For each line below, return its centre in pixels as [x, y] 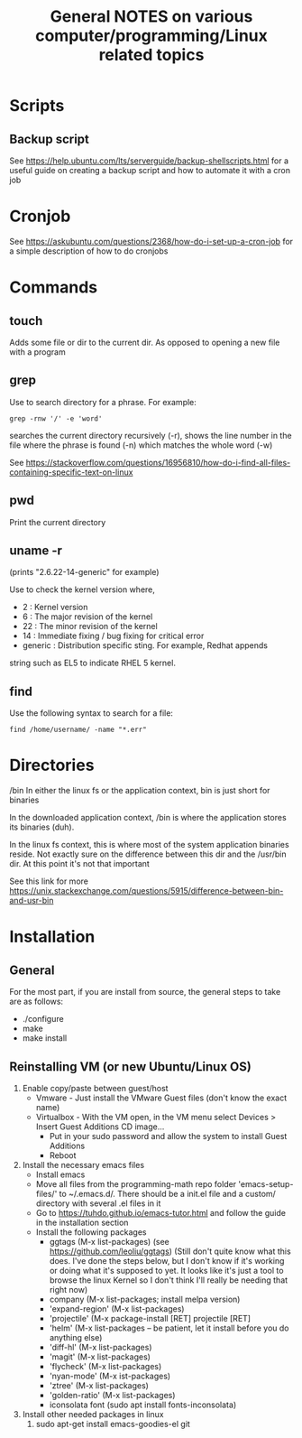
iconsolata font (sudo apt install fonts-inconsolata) [143, 1405]
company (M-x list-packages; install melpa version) [145, 1299]
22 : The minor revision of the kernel [90, 626]
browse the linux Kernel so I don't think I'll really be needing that [169, 1280]
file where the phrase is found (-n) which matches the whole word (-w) [141, 445]
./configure [43, 1019]
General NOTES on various [151, 17]
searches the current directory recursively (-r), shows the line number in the [151, 435]
